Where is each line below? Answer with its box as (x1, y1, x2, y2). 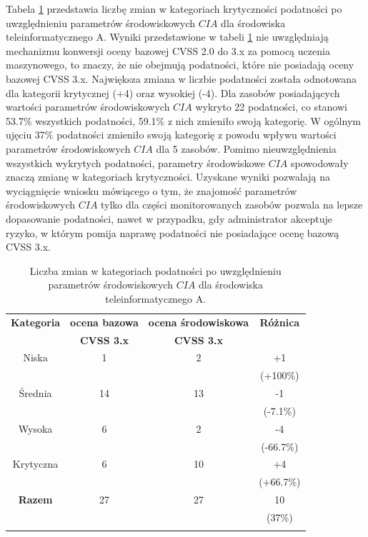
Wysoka (18, 421, 53, 436)
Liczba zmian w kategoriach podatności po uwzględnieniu (29, 263, 282, 278)
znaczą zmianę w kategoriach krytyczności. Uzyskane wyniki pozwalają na (6, 169, 331, 184)
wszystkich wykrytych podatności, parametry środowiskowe (6, 155, 265, 170)
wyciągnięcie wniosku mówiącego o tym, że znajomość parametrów (6, 183, 297, 198)
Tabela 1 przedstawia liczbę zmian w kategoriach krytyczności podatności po (6, 1, 342, 16)
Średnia (19, 386, 52, 401)
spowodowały (290, 155, 349, 170)
